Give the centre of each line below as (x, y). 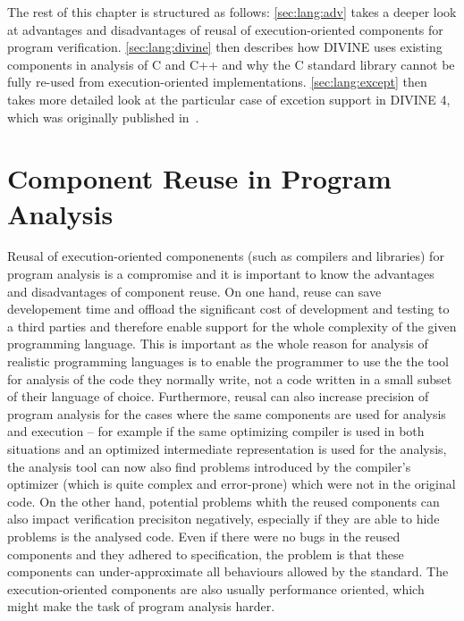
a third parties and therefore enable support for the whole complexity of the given (232, 326)
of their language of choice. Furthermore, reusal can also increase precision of (218, 396)
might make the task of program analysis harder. (141, 606)
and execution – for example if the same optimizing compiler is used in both (216, 431)
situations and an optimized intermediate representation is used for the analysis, (227, 449)
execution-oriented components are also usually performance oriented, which (216, 588)
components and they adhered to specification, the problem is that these (206, 554)
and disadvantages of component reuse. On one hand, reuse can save (194, 291)
